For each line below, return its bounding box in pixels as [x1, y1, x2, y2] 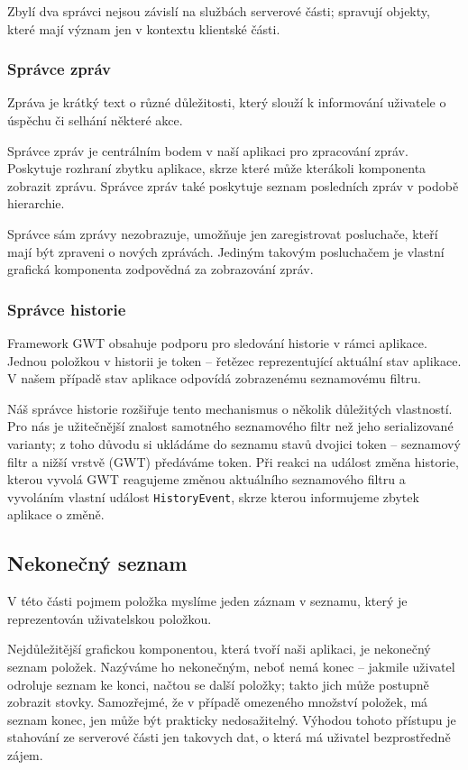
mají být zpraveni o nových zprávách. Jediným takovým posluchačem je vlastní [7, 242, 445, 261]
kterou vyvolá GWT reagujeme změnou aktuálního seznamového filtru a [7, 470, 406, 489]
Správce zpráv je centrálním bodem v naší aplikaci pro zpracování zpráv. [7, 141, 408, 160]
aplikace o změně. [7, 505, 105, 524]
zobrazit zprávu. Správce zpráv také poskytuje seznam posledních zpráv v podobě [7, 176, 459, 195]
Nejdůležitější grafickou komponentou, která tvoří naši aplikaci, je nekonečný [7, 639, 431, 658]
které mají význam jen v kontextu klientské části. [7, 19, 280, 38]
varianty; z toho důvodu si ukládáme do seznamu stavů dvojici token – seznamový [7, 434, 461, 453]
